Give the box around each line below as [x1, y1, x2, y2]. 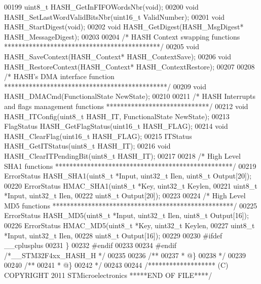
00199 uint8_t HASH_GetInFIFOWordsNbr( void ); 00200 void [4, 2, 199, 12]
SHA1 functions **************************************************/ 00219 [4, 160, 256, 171]
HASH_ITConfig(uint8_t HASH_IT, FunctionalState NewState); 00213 [4, 111, 230, 121]
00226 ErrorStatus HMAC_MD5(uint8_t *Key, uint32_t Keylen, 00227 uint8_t [4, 220, 255, 231]
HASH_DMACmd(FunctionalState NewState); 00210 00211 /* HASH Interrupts [4, 91, 256, 101]
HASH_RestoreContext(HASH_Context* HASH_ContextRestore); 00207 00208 [4, 61, 255, 72]
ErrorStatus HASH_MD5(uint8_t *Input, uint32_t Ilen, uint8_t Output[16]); [4, 210, 249, 221]
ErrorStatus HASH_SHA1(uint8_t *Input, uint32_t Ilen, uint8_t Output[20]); [4, 170, 252, 181]
